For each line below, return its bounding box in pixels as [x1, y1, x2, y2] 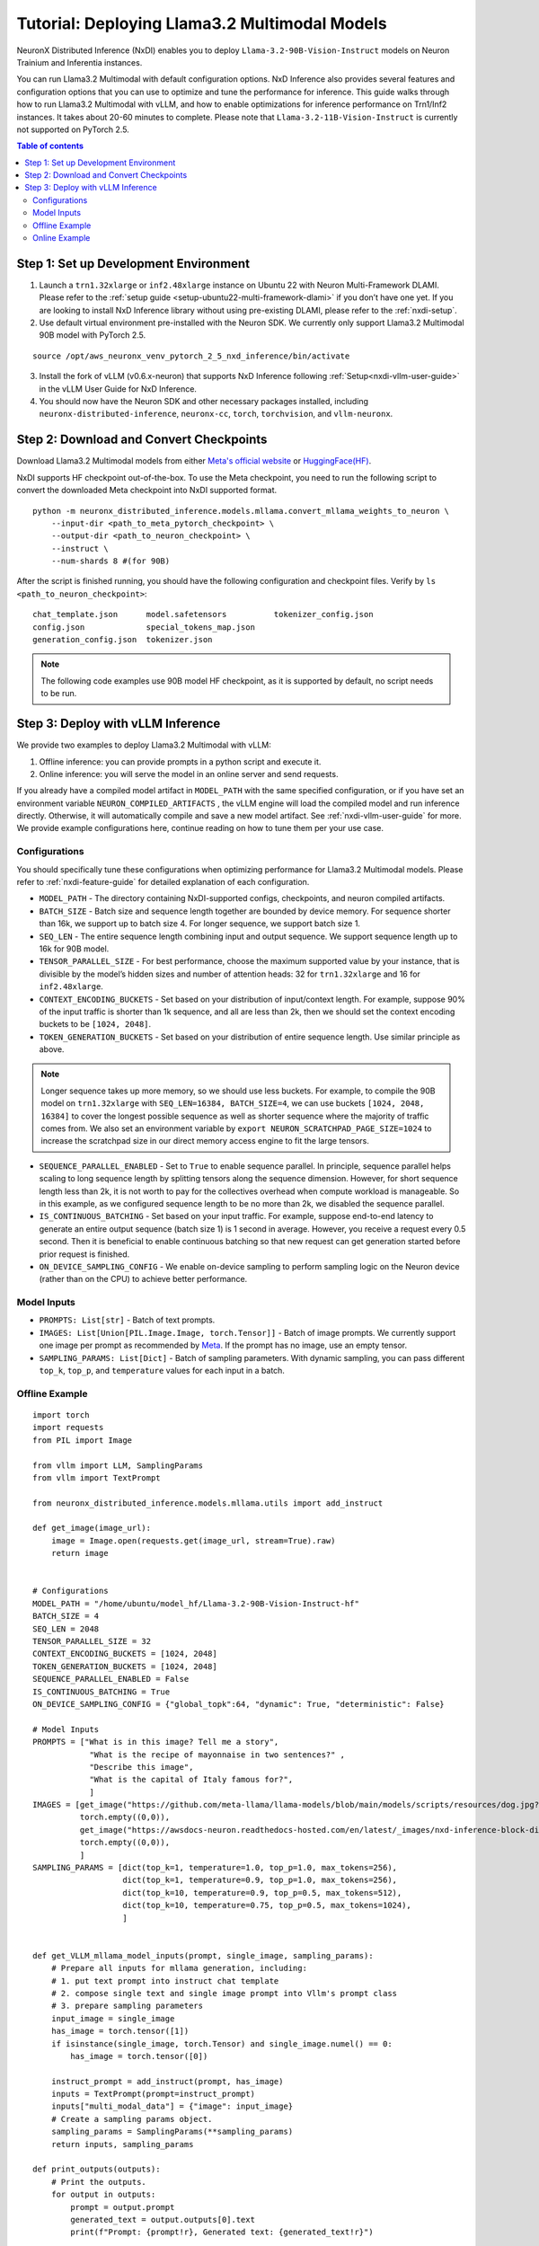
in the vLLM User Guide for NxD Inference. [39, 383, 198, 394]
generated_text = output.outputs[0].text [70, 2215, 256, 2224]
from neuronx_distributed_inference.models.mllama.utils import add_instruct [32, 1498, 384, 1508]
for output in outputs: [50, 2189, 156, 2200]
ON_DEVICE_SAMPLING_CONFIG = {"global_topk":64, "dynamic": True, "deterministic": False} [32, 1699, 445, 1709]
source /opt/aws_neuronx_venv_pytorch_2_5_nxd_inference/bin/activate [32, 350, 350, 361]
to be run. [40, 688, 77, 699]
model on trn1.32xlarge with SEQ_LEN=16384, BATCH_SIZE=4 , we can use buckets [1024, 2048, [40, 1098, 425, 1109]
